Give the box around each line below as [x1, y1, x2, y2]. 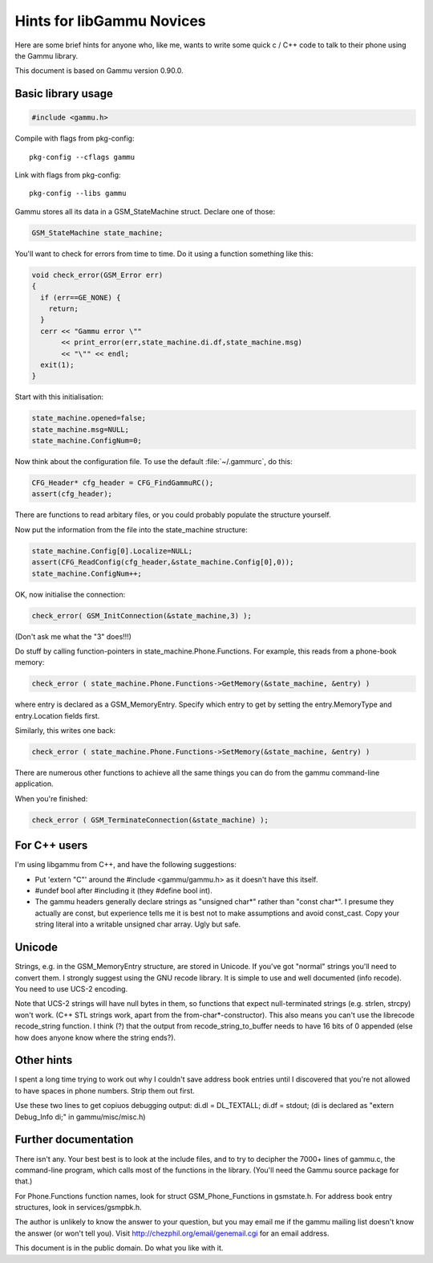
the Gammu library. [14, 51, 79, 60]
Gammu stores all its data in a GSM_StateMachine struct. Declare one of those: [14, 206, 276, 216]
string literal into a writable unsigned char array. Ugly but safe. [34, 919, 241, 929]
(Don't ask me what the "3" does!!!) [14, 631, 132, 642]
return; [48, 304, 79, 313]
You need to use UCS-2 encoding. [14, 984, 128, 993]
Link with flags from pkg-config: [14, 170, 121, 180]
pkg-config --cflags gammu [29, 153, 136, 161]
